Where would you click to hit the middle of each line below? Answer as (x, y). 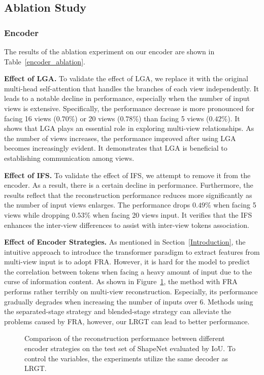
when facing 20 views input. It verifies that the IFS (172, 214)
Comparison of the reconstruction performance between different (125, 338)
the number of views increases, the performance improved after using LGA (120, 138)
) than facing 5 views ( (174, 118)
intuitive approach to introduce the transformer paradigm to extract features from (132, 251)
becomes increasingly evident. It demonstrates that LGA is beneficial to (116, 148)
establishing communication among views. (69, 158)
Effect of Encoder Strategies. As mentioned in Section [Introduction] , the (125, 242)
